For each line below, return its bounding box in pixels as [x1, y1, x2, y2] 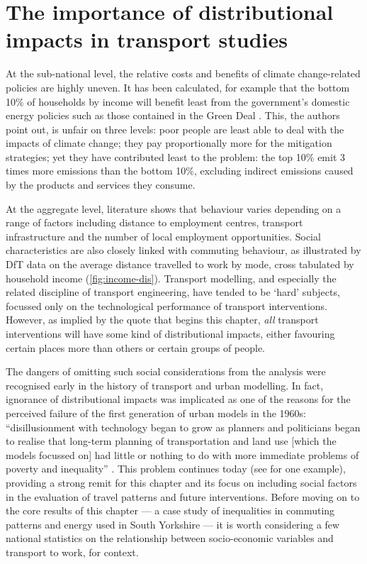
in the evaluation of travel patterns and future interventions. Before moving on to [6, 489, 360, 504]
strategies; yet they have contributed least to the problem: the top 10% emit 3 [6, 149, 346, 164]
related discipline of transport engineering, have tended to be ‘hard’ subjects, [6, 284, 340, 299]
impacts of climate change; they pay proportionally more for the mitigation [6, 136, 332, 150]
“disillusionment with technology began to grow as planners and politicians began [6, 419, 361, 434]
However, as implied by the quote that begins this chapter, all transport [6, 312, 319, 327]
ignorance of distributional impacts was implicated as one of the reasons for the [6, 392, 351, 407]
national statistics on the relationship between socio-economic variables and [6, 531, 334, 546]
